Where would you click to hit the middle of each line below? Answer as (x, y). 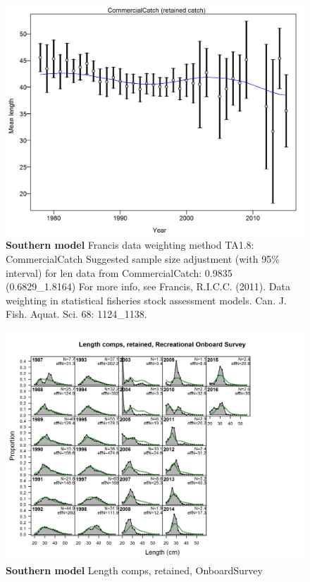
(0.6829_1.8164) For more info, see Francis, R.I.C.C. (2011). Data (148, 286)
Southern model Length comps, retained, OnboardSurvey (134, 570)
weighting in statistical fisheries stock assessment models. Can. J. (146, 300)
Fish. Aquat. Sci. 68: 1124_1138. (76, 314)
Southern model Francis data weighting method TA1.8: (130, 245)
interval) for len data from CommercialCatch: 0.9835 (119, 272)
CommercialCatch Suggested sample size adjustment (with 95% (143, 259)
